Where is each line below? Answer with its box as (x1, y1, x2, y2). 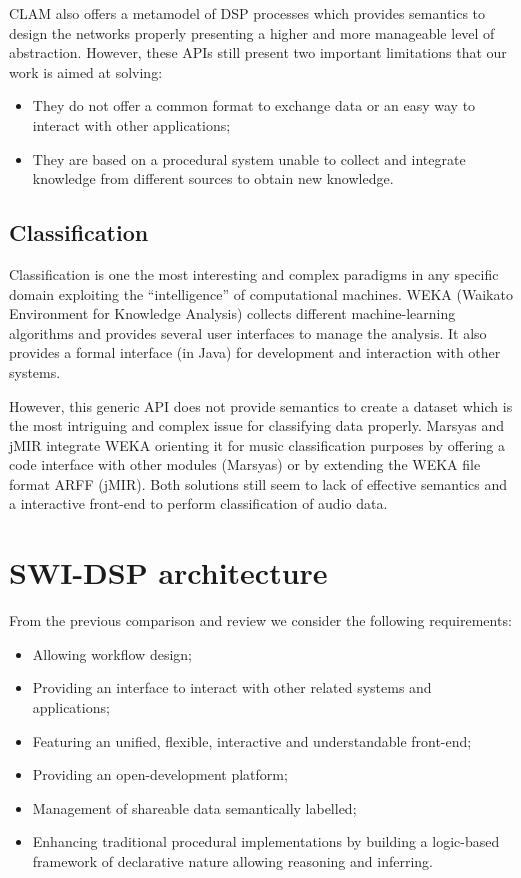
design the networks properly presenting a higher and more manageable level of (9, 22, 495, 43)
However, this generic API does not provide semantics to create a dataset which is (9, 395, 513, 416)
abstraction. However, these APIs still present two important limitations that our (9, 42, 507, 63)
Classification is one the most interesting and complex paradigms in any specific (9, 263, 499, 284)
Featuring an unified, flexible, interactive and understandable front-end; (32, 730, 472, 751)
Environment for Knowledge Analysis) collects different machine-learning (9, 303, 456, 324)
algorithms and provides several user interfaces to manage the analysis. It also (9, 322, 487, 343)
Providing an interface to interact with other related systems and (32, 677, 432, 698)
